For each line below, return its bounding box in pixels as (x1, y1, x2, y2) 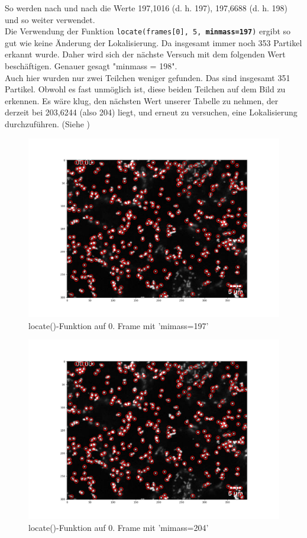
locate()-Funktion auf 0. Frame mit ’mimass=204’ (28, 521, 209, 533)
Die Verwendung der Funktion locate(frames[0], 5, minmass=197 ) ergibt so (5, 25, 291, 37)
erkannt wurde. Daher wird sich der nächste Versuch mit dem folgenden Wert (5, 48, 286, 60)
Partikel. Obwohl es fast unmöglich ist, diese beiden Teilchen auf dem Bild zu (5, 83, 286, 95)
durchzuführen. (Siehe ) (5, 118, 91, 130)
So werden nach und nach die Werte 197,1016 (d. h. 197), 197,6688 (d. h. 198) (5, 2, 288, 14)
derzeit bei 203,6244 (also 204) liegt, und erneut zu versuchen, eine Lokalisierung (5, 106, 298, 118)
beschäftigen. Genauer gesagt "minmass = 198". (5, 60, 177, 72)
